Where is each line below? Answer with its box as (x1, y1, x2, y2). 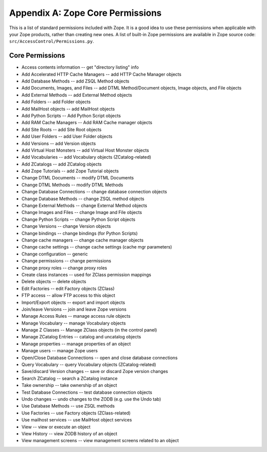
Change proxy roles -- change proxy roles (21, 265, 107, 271)
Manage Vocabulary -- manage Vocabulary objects (21, 320, 126, 326)
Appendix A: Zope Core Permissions (9, 7, 162, 18)
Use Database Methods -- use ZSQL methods (21, 403, 115, 409)
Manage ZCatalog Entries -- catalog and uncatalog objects (21, 334, 141, 340)
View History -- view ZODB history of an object (21, 430, 118, 437)
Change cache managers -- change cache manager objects (21, 237, 144, 243)
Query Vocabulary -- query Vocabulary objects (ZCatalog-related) (21, 362, 156, 368)
